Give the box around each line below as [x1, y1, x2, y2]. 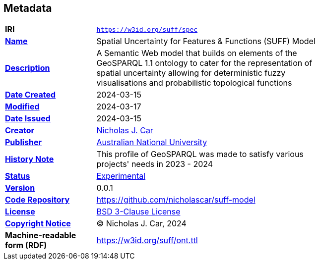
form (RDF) [5, 240, 47, 251]
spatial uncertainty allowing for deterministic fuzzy [96, 68, 286, 78]
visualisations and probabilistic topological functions [96, 78, 292, 88]
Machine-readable [5, 230, 76, 241]
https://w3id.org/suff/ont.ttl [96, 235, 198, 246]
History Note [5, 154, 54, 164]
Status [5, 171, 30, 181]
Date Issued [5, 113, 51, 124]
